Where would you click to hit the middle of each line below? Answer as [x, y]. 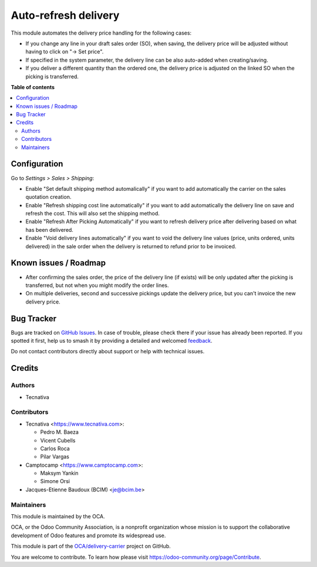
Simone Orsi [55, 481]
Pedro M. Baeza [60, 432]
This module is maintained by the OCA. [58, 516]
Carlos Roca [55, 448]
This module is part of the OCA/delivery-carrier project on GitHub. [91, 546]
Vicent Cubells [58, 440]
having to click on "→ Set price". [65, 52]
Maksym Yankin [59, 473]
